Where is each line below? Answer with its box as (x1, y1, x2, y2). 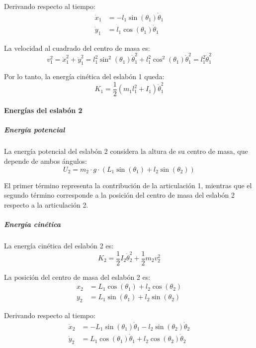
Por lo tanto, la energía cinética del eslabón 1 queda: (4, 71, 165, 81)
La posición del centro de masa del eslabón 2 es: (4, 271, 151, 282)
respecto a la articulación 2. (4, 199, 88, 210)
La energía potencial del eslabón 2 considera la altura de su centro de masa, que (4, 146, 248, 156)
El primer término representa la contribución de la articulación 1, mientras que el (4, 180, 252, 190)
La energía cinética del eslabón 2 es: (4, 240, 114, 250)
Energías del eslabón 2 (4, 105, 83, 116)
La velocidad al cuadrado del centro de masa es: (4, 42, 150, 53)
